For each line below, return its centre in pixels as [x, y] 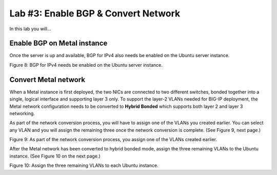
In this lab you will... [30, 29]
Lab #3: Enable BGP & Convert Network [95, 13]
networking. [22, 113]
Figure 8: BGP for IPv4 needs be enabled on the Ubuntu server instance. [86, 65]
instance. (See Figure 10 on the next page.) [55, 156]
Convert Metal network [47, 80]
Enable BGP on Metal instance [58, 43]
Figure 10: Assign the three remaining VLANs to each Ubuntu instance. [84, 166]
